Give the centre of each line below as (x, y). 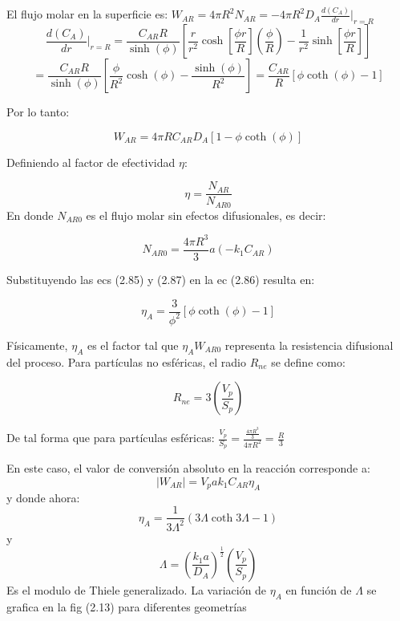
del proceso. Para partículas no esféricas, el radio (126, 361)
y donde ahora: (43, 497)
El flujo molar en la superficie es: (87, 14)
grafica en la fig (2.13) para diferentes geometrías (127, 606)
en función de (319, 589)
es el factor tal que (133, 345)
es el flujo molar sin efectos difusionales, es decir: (206, 215)
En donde (30, 215)
